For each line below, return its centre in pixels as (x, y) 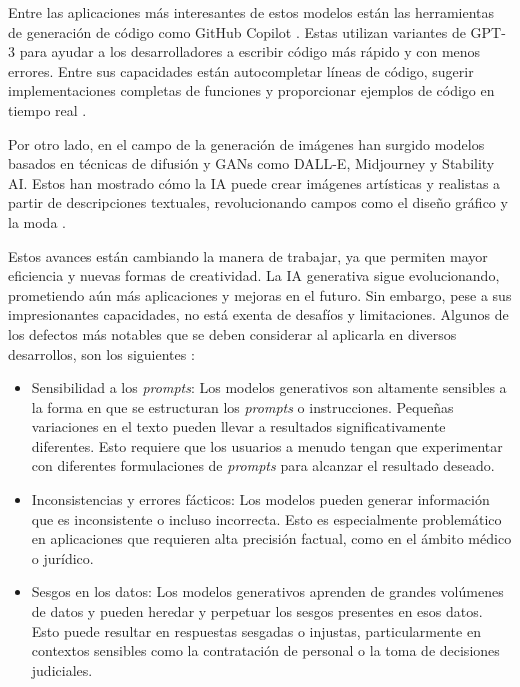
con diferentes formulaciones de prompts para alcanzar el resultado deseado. (263, 465)
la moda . (37, 221)
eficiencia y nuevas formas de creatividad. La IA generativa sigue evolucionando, (254, 275)
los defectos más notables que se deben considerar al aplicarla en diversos (232, 333)
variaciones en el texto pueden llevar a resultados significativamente (238, 426)
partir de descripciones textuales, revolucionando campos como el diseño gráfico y (258, 202)
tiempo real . (47, 109)
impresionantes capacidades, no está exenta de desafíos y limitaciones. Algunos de (258, 314)
